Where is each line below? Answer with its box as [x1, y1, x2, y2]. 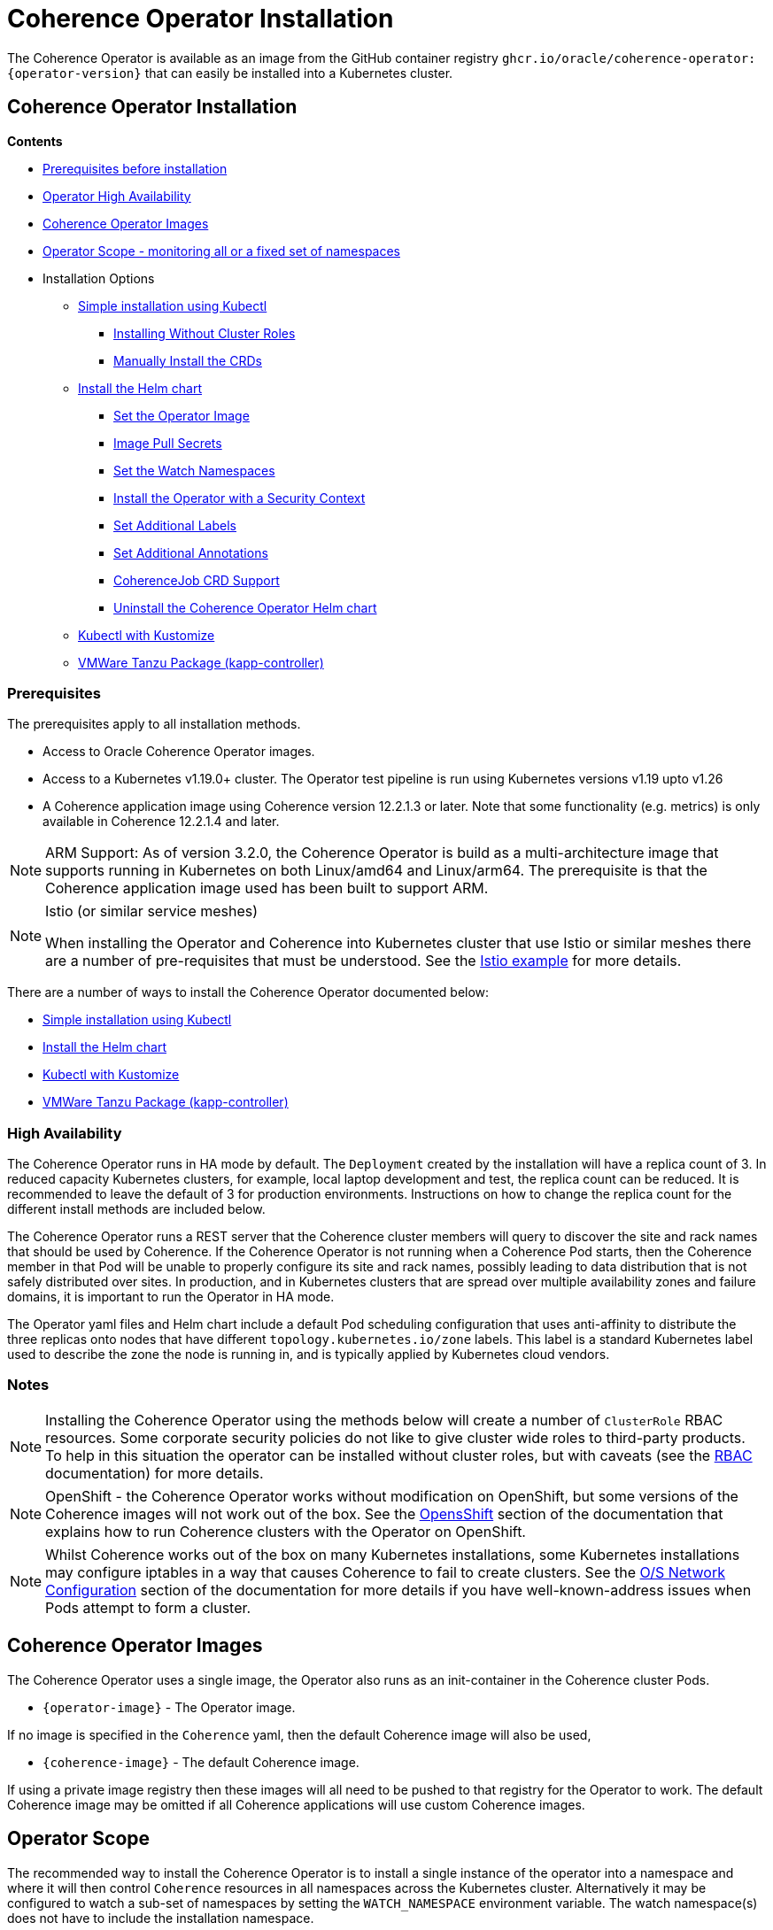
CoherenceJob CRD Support [113, 572, 280, 588]
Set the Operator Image [113, 407, 250, 423]
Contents [7, 133, 63, 149]
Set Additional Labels [113, 517, 236, 533]
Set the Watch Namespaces [113, 462, 275, 478]
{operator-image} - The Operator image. [43, 1699, 296, 1715]
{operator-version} [7, 66, 142, 81]
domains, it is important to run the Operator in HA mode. [7, 1289, 335, 1305]
